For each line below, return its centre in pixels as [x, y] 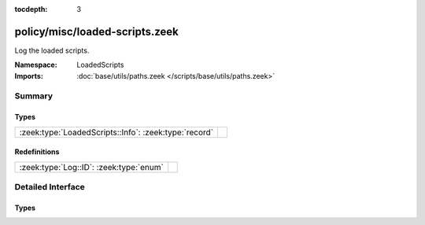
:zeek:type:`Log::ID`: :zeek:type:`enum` [92, 167]
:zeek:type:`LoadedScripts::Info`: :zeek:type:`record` [116, 132]
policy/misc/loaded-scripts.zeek [96, 31]
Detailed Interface [50, 187]
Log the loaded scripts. [52, 50]
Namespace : [36, 65]
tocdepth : [31, 9]
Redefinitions [37, 152]
